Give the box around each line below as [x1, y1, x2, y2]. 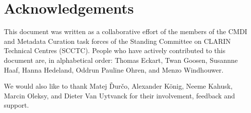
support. [4, 100, 29, 110]
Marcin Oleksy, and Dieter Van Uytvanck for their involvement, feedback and [4, 90, 235, 100]
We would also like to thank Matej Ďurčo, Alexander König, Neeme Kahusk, [4, 81, 233, 91]
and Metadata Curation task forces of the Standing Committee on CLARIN [4, 36, 231, 46]
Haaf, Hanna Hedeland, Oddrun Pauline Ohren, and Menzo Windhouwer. [4, 64, 224, 75]
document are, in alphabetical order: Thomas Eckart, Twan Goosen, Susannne [4, 55, 238, 65]
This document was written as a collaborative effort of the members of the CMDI [4, 26, 248, 37]
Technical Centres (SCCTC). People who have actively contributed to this [4, 45, 226, 56]
